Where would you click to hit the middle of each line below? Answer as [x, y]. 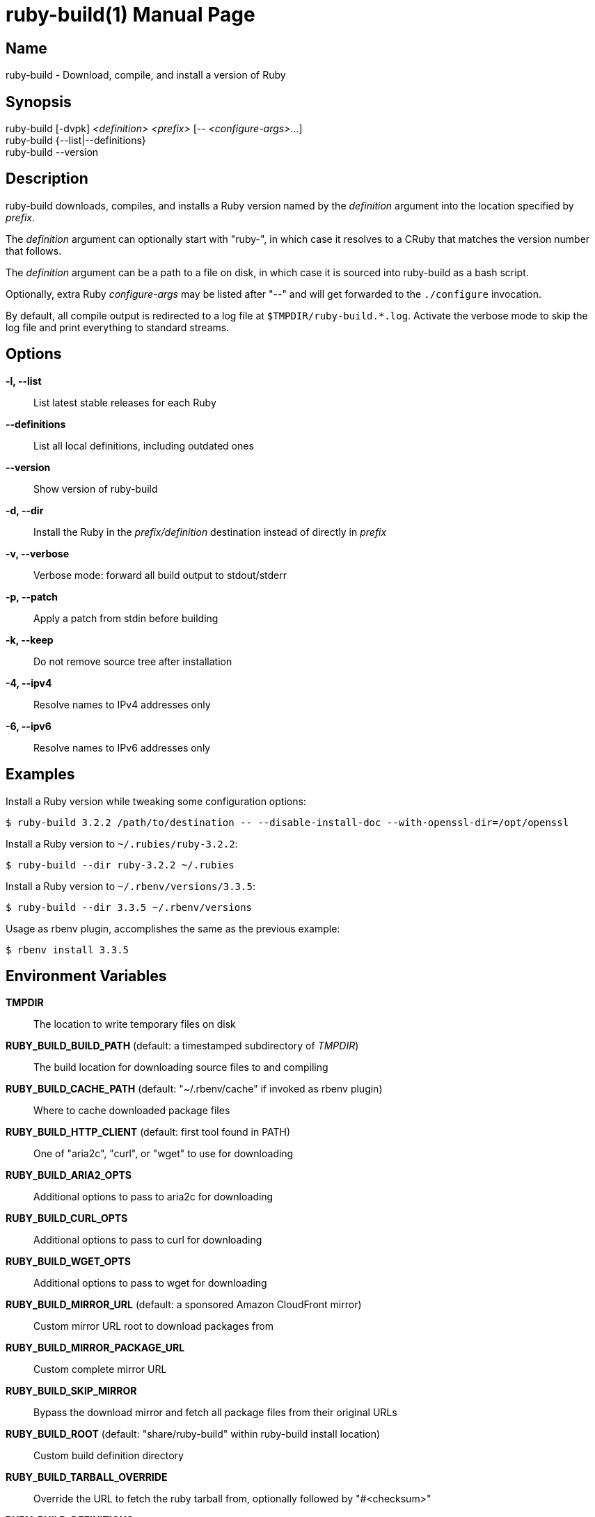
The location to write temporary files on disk [135, 1024]
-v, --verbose [38, 553]
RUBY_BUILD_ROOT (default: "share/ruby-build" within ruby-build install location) [193, 1434]
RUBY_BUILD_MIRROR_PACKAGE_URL [95, 1348]
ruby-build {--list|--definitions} [76, 141]
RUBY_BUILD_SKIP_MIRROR [71, 1391]
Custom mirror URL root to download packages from [153, 1326]
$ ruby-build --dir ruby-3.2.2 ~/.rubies [120, 865]
